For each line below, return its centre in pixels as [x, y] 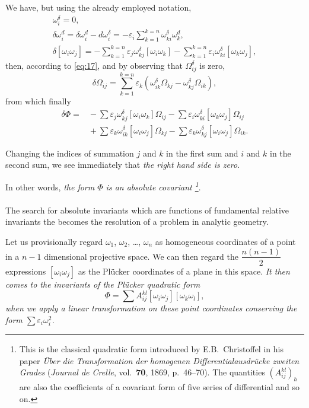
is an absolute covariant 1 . [153, 186]
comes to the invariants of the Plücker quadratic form [103, 284]
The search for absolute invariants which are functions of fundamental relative [147, 210]
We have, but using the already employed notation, [98, 7]
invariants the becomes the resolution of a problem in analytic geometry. [137, 221]
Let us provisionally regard [54, 241]
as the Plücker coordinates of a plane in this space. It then [184, 271]
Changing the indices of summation [70, 153]
